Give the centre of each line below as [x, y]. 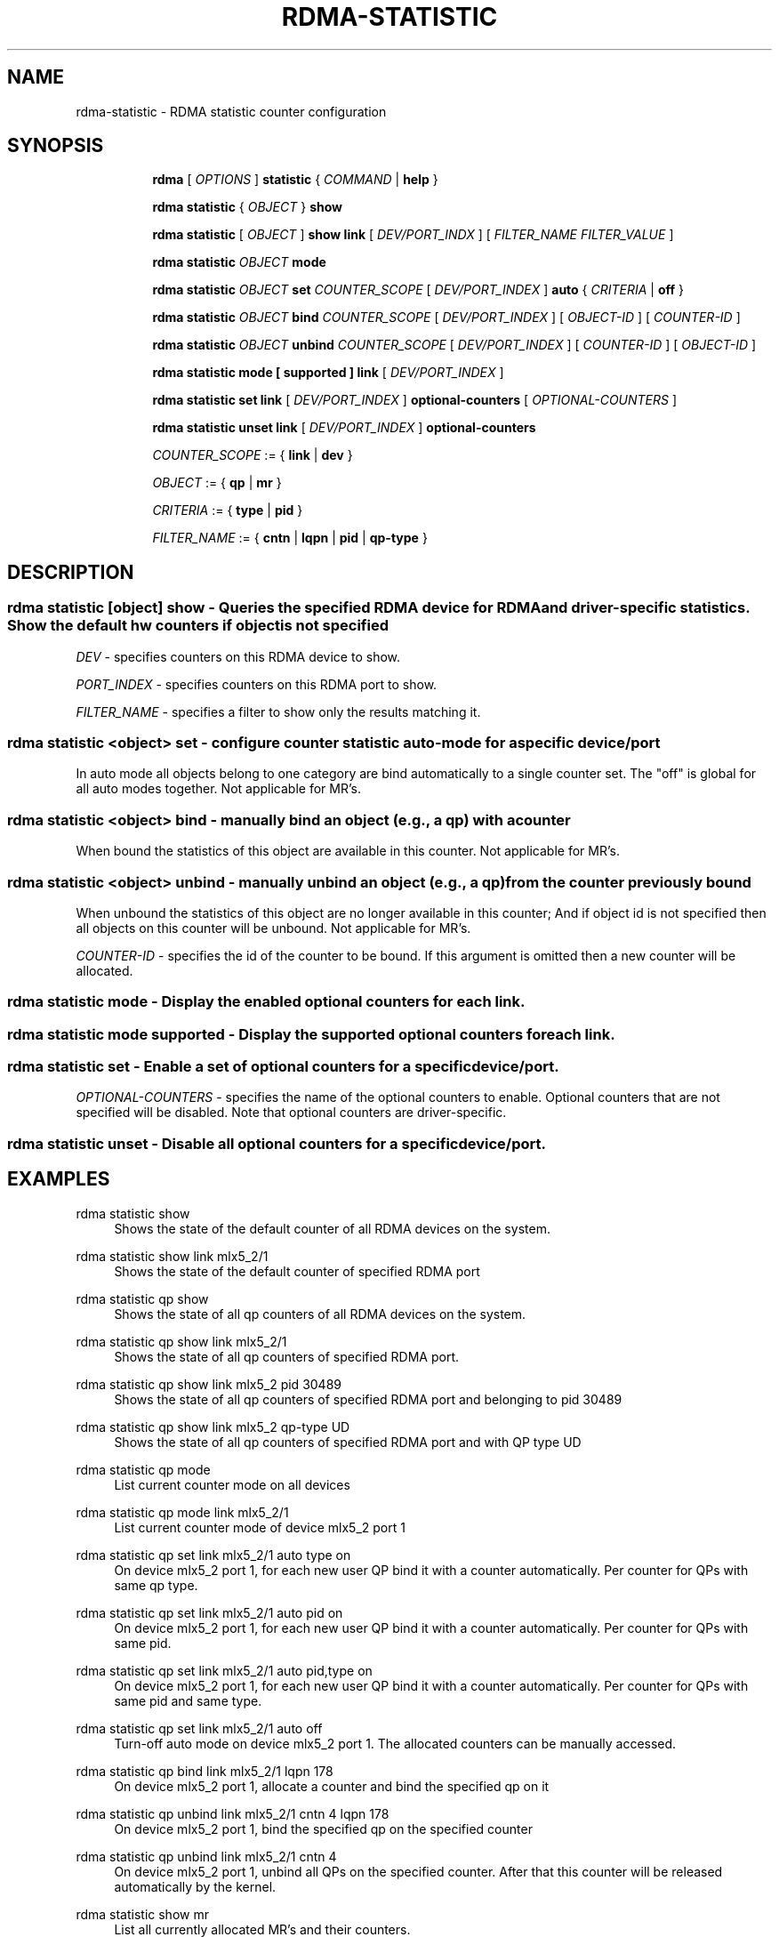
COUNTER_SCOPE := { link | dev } [253, 455]
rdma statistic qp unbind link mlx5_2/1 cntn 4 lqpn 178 [233, 1813]
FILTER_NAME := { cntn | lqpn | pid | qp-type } [290, 538]
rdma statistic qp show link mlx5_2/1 [181, 1341]
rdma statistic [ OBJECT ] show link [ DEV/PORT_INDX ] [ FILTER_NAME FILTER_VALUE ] [413, 235]
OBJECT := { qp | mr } [217, 483]
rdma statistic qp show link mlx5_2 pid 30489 [209, 1384]
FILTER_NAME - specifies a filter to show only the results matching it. [278, 711]
